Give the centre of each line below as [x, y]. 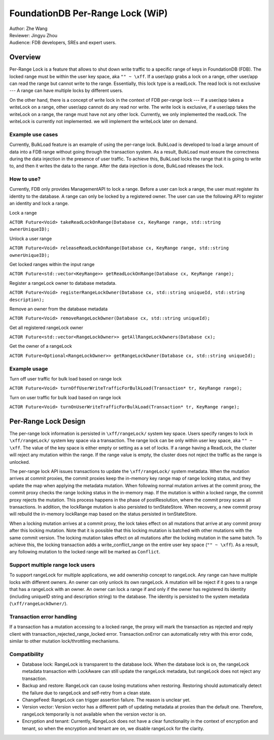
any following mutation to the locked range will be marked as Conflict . [85, 552]
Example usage [29, 369]
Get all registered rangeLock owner [46, 328]
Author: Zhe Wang [28, 28]
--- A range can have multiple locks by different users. [66, 91]
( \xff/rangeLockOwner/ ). [39, 604]
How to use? [25, 179]
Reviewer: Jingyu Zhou [33, 35]
